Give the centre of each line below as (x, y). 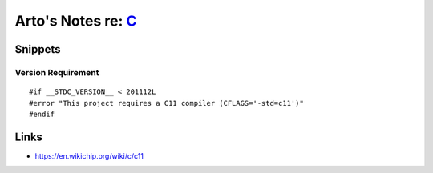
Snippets (38, 49)
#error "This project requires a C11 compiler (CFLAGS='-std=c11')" (166, 103)
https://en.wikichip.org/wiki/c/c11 (89, 155)
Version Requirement (57, 72)
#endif (42, 114)
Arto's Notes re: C (76, 21)
